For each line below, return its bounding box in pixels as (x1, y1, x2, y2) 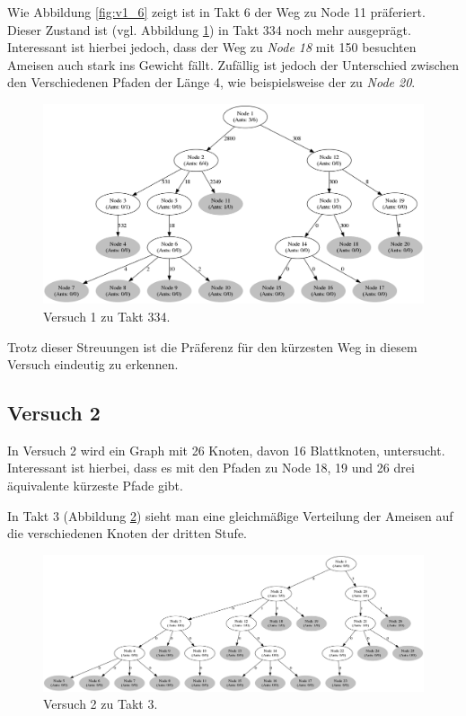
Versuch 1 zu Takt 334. (43, 306, 171, 325)
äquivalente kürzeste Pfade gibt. (7, 476, 183, 495)
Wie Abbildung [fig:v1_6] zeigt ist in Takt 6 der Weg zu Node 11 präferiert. (7, 3, 426, 21)
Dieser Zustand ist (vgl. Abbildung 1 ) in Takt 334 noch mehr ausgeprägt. (7, 20, 411, 39)
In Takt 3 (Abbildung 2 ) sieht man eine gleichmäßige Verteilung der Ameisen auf (7, 506, 453, 525)
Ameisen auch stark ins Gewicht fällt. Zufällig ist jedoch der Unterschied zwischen (7, 55, 460, 74)
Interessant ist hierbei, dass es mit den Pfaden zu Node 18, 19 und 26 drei (7, 458, 415, 477)
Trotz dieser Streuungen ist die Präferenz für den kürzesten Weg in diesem (7, 337, 418, 356)
